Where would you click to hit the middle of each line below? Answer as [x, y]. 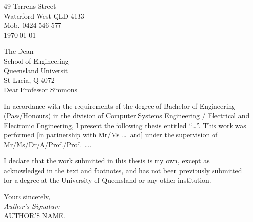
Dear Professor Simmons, [41, 89]
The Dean [19, 51]
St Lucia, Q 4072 [29, 80]
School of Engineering [36, 60]
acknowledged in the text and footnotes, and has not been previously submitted [123, 170]
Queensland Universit [36, 70]
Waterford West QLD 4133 [44, 15]
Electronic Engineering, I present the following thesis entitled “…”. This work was [125, 125]
